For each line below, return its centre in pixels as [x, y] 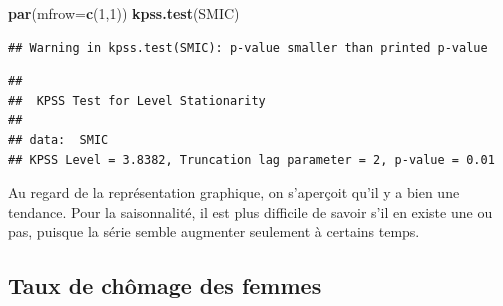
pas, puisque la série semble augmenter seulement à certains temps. [214, 231]
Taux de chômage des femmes [165, 285]
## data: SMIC [58, 139]
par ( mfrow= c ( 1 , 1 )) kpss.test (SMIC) [124, 13]
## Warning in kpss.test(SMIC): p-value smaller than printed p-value [248, 47]
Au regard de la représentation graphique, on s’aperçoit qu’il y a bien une [234, 192]
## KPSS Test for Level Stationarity [137, 100]
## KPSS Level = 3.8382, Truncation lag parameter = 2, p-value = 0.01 [251, 159]
